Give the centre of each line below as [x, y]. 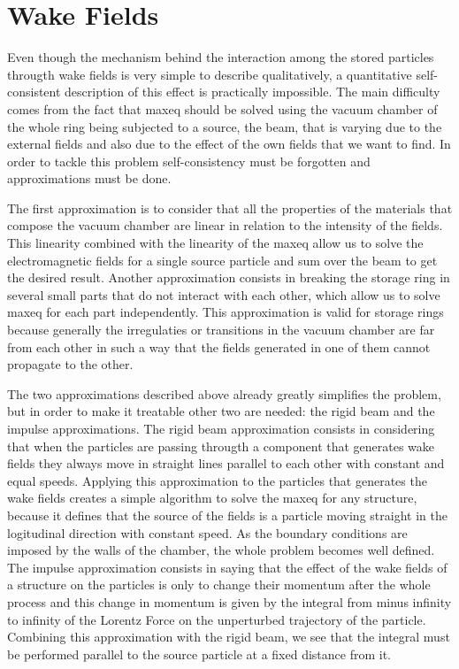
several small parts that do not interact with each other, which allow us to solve [224, 294]
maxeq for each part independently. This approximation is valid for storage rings [226, 312]
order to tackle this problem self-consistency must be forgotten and [189, 161]
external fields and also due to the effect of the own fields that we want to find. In [229, 144]
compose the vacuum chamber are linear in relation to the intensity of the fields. [225, 225]
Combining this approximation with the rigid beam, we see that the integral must [229, 637]
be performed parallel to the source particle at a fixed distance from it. [199, 654]
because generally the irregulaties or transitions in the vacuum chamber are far [221, 330]
